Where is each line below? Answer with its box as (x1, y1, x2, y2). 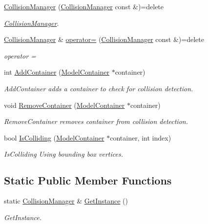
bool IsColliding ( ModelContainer (4, 132, 104, 143)
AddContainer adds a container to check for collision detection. (4, 83, 193, 93)
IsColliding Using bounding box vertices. (4, 149, 124, 159)
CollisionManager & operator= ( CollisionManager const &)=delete (4, 34, 204, 44)
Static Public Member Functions (4, 173, 172, 188)
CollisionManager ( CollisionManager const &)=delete (4, 1, 164, 11)
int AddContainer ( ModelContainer (4, 67, 109, 77)
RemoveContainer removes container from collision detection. (4, 116, 188, 126)
